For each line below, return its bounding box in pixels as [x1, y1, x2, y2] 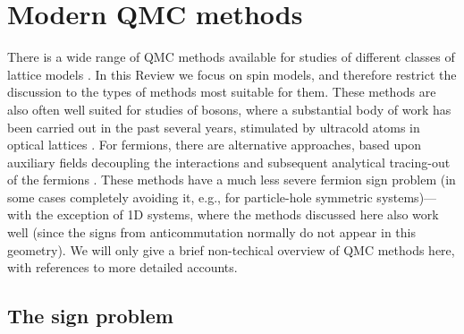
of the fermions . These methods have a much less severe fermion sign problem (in [7, 170, 456, 189]
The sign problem [7, 302, 173, 330]
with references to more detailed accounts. [7, 258, 238, 277]
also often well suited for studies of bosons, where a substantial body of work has [7, 99, 451, 118]
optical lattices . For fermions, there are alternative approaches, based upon [7, 135, 422, 154]
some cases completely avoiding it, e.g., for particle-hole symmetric [7, 187, 373, 206]
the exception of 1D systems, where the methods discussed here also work [35, 205, 439, 224]
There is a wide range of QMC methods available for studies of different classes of [7, 47, 455, 66]
